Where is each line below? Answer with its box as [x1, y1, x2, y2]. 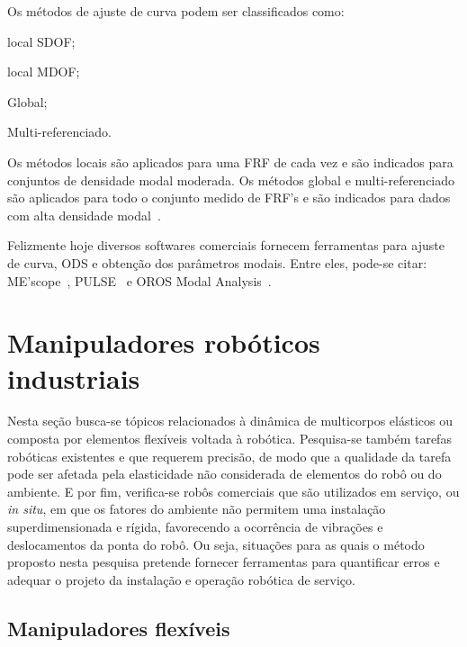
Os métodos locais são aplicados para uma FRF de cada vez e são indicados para [7, 152, 454, 171]
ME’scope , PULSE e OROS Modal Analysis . [7, 271, 272, 290]
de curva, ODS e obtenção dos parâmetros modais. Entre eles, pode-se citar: [7, 253, 427, 272]
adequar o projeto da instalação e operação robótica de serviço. [7, 570, 355, 589]
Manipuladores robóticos [7, 324, 320, 361]
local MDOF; [7, 62, 80, 81]
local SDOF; [7, 31, 76, 50]
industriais [7, 359, 140, 396]
